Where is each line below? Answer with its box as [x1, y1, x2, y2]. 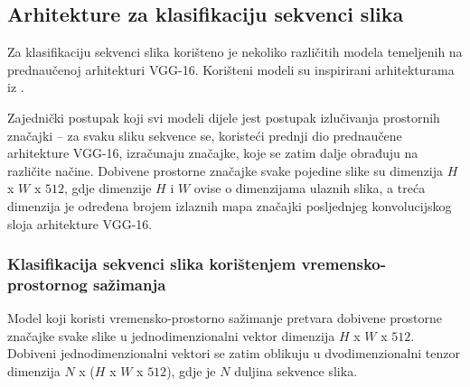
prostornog [7, 272, 88, 295]
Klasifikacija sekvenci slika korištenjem [7, 253, 296, 275]
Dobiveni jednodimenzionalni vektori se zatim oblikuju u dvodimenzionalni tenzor [7, 344, 460, 363]
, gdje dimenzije [64, 179, 152, 198]
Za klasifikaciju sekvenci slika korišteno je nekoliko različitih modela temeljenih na [7, 42, 463, 61]
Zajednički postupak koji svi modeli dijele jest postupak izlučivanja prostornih [7, 107, 440, 126]
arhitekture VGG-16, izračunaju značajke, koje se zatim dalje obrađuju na [7, 143, 418, 162]
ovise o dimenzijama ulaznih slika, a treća [193, 179, 426, 198]
